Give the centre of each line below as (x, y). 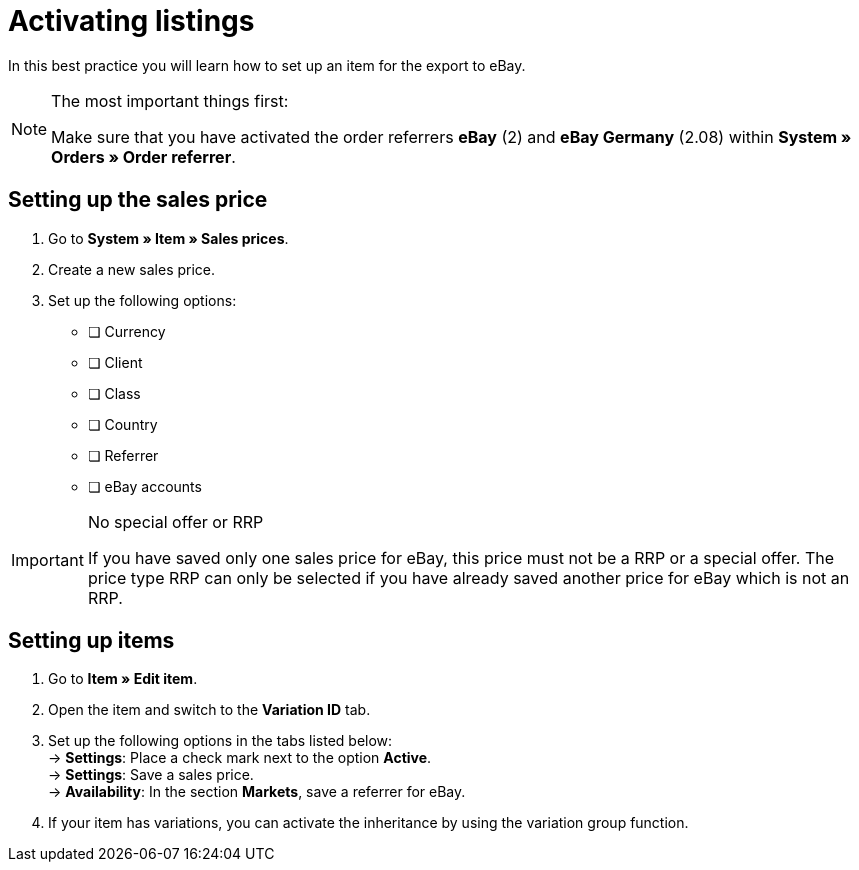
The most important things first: (170, 100)
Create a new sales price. (132, 269)
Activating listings (131, 21)
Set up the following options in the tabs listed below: (220, 741)
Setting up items (91, 641)
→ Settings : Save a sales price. (151, 775)
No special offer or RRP (175, 521)
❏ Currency (127, 331)
